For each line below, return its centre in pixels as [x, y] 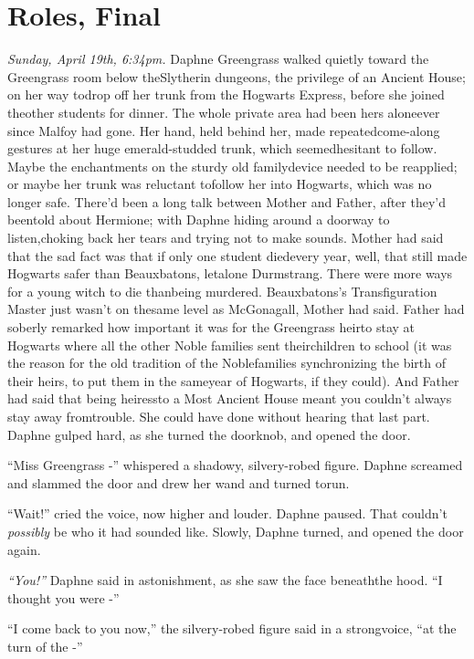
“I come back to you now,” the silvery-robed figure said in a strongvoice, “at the [232, 628]
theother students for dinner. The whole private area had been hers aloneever [224, 112]
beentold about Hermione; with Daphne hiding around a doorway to [199, 220]
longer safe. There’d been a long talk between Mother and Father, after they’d [226, 201]
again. [24, 549]
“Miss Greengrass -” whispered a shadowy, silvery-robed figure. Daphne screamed [235, 465]
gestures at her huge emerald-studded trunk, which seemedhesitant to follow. [222, 148]
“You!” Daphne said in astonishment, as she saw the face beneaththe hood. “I [225, 580]
